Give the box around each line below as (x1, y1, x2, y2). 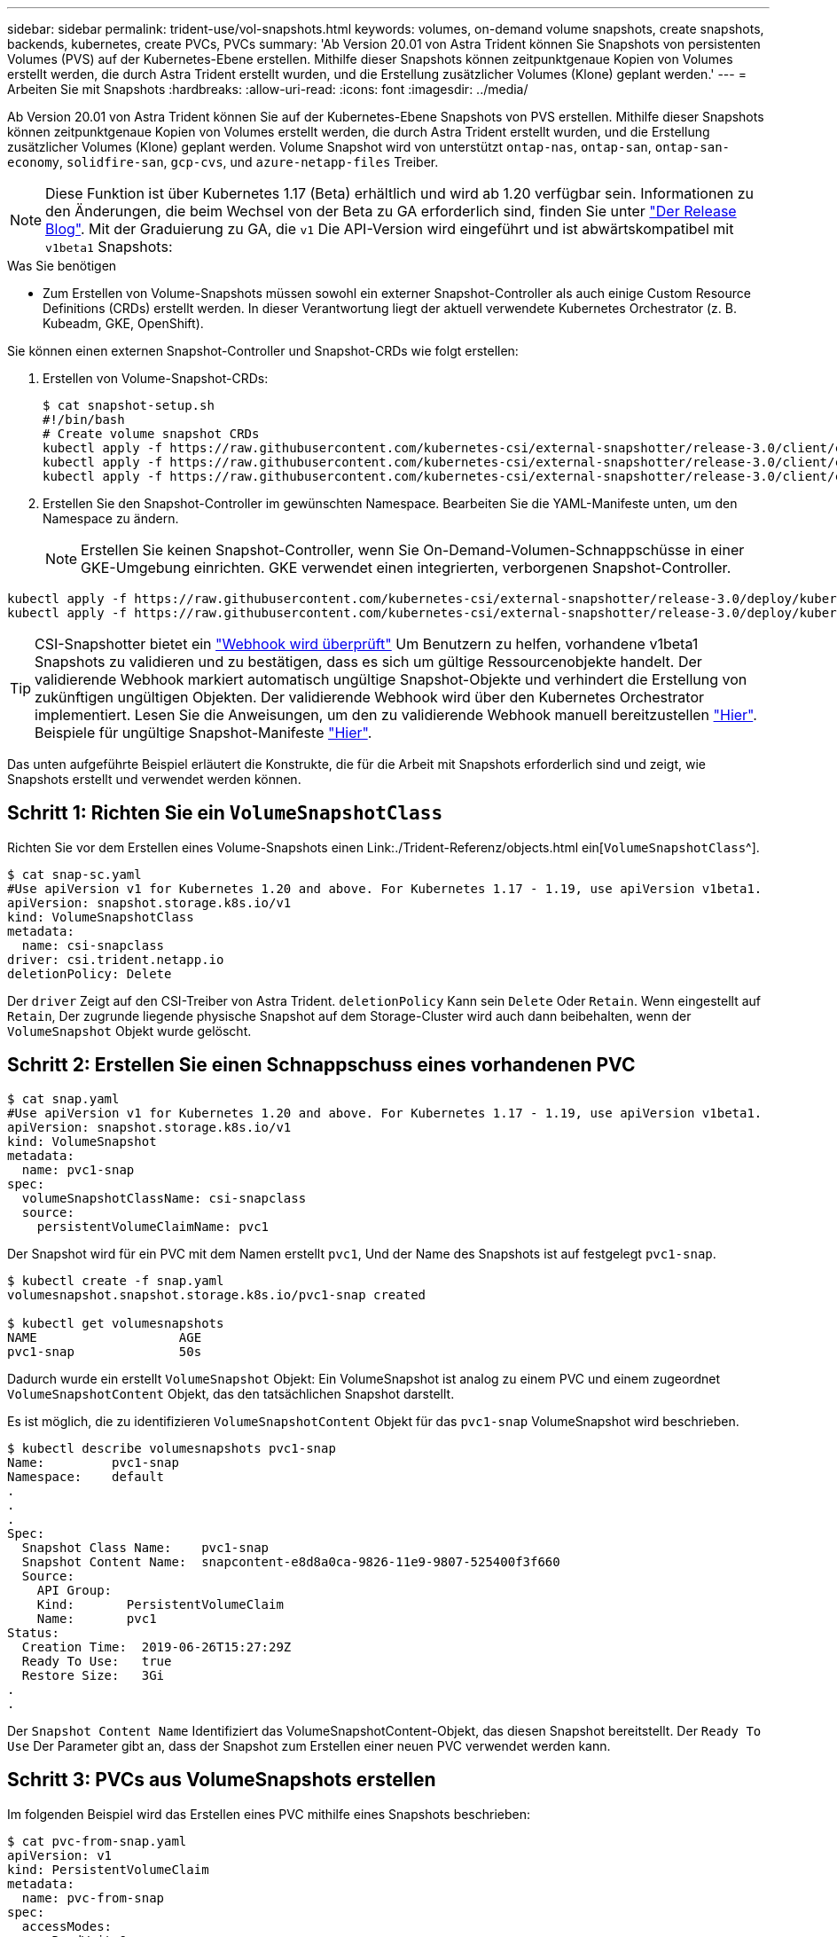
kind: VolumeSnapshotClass (7, 909, 194, 924)
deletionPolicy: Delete (7, 966, 172, 981)
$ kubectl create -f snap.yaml (7, 1273, 224, 1288)
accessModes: (21, 1918, 113, 1933)
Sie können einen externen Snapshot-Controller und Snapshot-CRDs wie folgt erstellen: (7, 343, 519, 358)
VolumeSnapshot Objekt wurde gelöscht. (7, 1023, 252, 1039)
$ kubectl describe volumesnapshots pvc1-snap (7, 1440, 336, 1455)
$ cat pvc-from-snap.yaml (7, 1833, 187, 1848)
